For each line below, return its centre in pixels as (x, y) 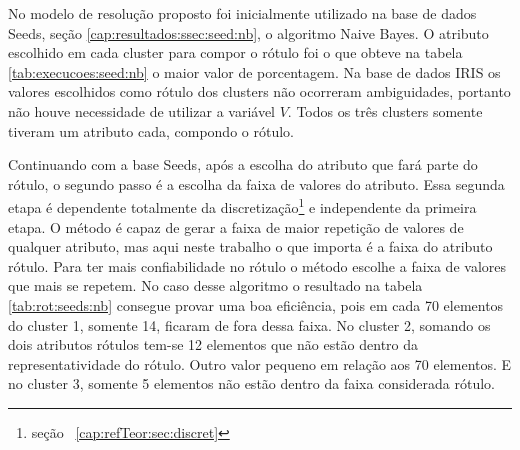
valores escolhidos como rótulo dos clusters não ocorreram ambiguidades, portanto (259, 91)
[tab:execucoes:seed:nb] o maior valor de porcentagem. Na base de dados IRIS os (254, 71)
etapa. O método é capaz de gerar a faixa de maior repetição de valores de (236, 226)
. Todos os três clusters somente (385, 110)
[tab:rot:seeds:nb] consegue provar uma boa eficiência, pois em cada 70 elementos (256, 304)
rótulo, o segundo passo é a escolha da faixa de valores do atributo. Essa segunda (256, 183)
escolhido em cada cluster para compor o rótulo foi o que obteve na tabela (235, 52)
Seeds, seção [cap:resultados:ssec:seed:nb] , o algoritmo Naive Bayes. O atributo (248, 32)
